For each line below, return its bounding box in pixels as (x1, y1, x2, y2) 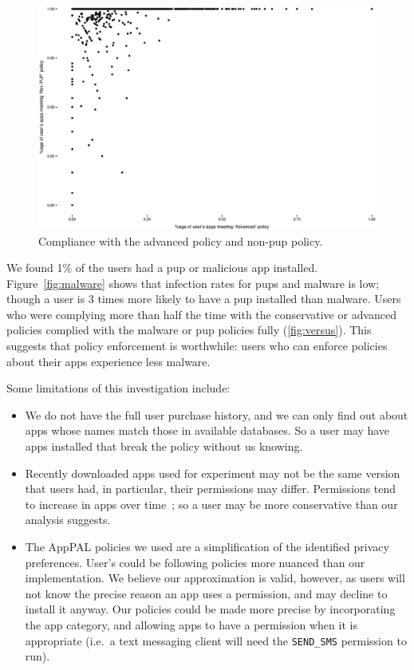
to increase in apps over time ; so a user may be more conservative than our (25, 495, 398, 512)
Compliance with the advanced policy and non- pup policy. (38, 232, 323, 249)
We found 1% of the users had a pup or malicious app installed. (6, 259, 318, 276)
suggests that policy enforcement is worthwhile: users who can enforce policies (6, 337, 388, 354)
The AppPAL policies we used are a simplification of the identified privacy (25, 538, 389, 554)
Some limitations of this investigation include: (6, 380, 231, 396)
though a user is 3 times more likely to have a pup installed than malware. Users (6, 290, 401, 307)
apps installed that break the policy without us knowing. (25, 438, 303, 455)
